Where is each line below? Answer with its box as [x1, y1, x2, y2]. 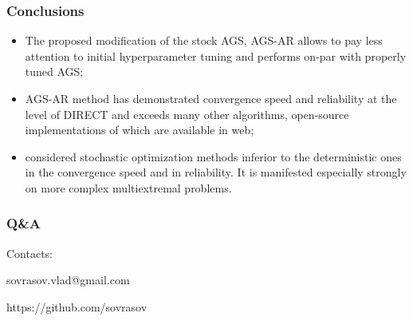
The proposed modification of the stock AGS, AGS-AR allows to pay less [25, 32, 383, 49]
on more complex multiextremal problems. [25, 179, 232, 196]
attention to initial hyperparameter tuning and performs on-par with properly [25, 47, 407, 64]
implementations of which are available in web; [25, 121, 254, 138]
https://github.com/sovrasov [6, 298, 147, 315]
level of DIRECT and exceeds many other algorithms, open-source [25, 105, 349, 122]
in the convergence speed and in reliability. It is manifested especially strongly [25, 164, 407, 180]
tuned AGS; [25, 63, 84, 80]
